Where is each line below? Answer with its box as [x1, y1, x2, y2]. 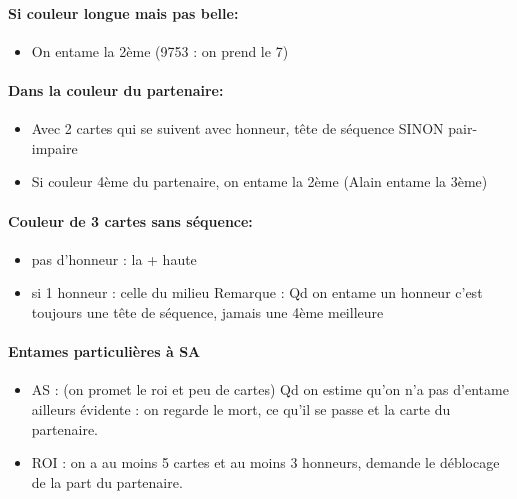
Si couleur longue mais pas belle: [8, 2, 239, 23]
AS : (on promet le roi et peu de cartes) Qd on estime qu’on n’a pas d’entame [31, 379, 509, 400]
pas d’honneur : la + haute [31, 248, 197, 269]
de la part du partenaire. [31, 471, 183, 492]
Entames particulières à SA [8, 341, 201, 362]
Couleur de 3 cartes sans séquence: [8, 210, 253, 231]
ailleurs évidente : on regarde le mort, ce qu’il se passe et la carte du [31, 398, 451, 419]
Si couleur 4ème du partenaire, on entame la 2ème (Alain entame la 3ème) [31, 171, 488, 192]
